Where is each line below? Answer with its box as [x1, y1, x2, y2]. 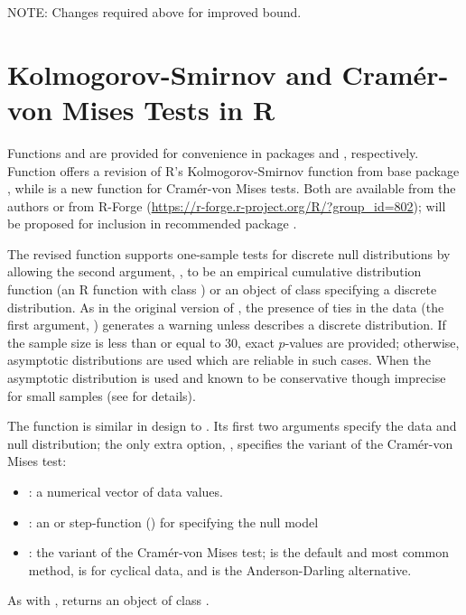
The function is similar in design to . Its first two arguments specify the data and [7, 416, 457, 435]
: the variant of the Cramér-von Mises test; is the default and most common [28, 543, 449, 562]
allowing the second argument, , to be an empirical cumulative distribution [7, 262, 422, 281]
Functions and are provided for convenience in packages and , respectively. [7, 143, 419, 162]
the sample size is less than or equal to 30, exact [7, 332, 275, 351]
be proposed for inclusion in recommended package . [7, 214, 297, 233]
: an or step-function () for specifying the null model [28, 512, 319, 531]
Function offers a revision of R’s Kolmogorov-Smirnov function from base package [7, 161, 460, 180]
